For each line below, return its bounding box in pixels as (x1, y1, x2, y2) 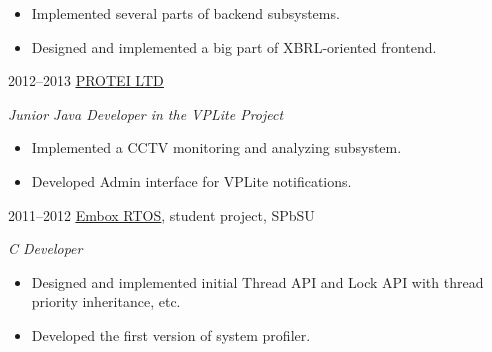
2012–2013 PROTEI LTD (8, 70, 164, 91)
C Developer (8, 238, 83, 259)
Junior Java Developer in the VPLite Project (8, 103, 284, 124)
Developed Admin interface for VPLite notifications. (31, 170, 352, 191)
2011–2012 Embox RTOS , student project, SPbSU (8, 204, 315, 225)
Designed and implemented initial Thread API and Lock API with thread (31, 271, 484, 292)
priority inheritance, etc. (31, 291, 181, 312)
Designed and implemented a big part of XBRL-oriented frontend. (31, 36, 437, 57)
